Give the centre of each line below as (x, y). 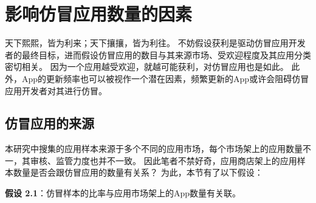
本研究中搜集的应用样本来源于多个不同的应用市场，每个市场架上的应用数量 (154, 149)
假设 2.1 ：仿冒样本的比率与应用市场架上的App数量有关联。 (123, 193)
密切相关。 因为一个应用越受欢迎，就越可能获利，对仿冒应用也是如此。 (147, 67)
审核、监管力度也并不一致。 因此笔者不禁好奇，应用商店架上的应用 (163, 160)
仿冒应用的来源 (50, 123)
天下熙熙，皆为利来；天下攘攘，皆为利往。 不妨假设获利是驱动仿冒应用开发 (155, 43)
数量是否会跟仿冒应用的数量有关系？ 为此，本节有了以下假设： (138, 172)
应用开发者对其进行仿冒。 (56, 90)
